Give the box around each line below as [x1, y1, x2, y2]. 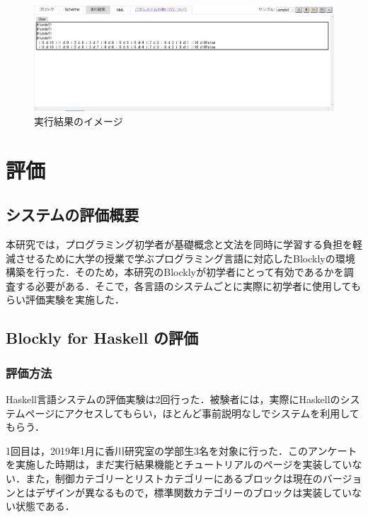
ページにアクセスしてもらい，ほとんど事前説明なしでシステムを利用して [25, 405, 360, 420]
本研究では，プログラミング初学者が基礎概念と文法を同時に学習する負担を [6, 236, 352, 251]
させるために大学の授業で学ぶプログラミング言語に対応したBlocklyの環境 [15, 250, 355, 265]
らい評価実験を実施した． [6, 292, 125, 307]
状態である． [15, 499, 75, 513]
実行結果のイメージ [34, 113, 123, 128]
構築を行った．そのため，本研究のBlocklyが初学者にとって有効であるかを [6, 265, 344, 279]
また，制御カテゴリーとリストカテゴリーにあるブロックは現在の [25, 470, 323, 485]
